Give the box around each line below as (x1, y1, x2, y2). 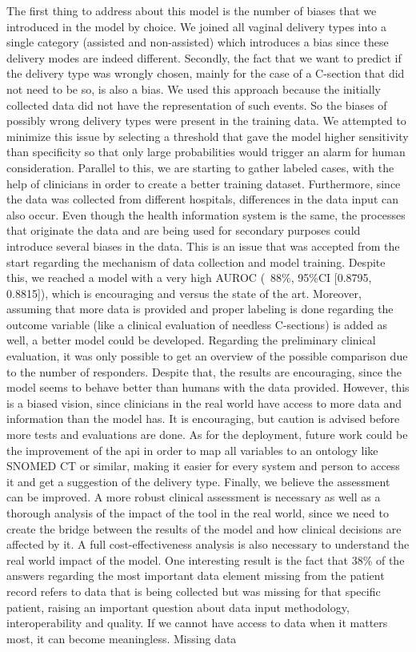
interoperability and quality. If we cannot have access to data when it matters (6, 614, 388, 631)
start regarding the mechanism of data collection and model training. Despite (6, 253, 386, 270)
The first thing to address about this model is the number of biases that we (6, 2, 377, 18)
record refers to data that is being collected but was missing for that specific (6, 582, 381, 599)
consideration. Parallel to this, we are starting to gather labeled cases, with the (6, 159, 394, 175)
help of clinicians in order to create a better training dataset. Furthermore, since (6, 175, 401, 191)
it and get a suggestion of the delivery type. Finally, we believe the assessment (6, 473, 390, 489)
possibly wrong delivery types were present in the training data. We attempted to (6, 112, 406, 129)
